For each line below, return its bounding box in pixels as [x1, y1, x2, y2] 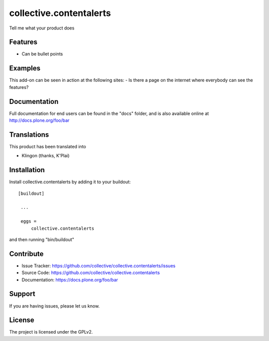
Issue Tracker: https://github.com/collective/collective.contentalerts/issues [21, 263, 176, 269]
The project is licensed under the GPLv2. [9, 329, 93, 335]
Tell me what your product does [9, 25, 75, 31]
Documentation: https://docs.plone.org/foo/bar [21, 277, 118, 283]
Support [9, 290, 35, 298]
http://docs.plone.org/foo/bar [9, 117, 70, 123]
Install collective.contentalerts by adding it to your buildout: [9, 179, 131, 185]
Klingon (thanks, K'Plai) [21, 153, 70, 159]
